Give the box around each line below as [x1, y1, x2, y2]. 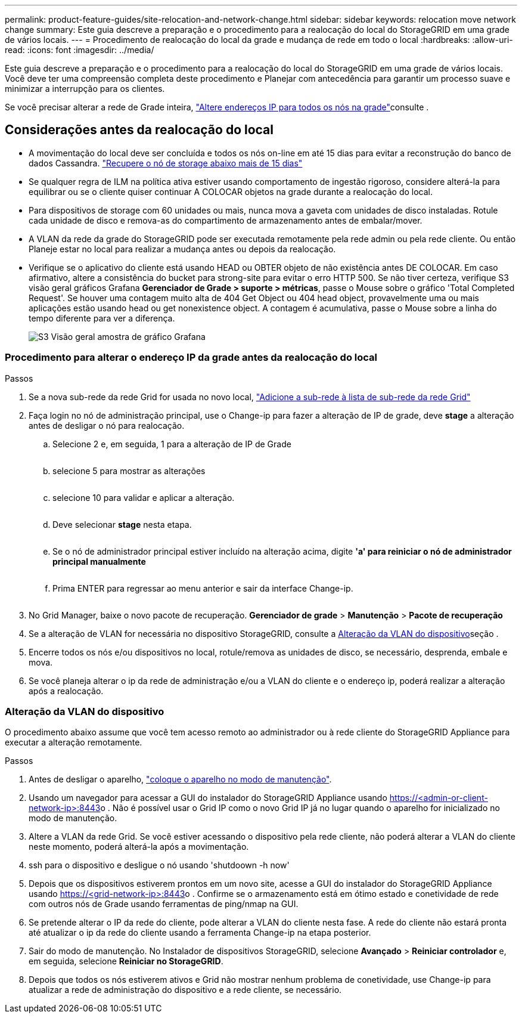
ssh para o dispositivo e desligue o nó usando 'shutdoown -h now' [29, 860, 290, 871]
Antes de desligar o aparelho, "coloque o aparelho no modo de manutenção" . [29, 774, 332, 785]
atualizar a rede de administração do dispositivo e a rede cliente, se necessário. [29, 985, 342, 995]
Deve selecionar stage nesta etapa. [52, 519, 192, 530]
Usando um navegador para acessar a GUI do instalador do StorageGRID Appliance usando [29, 793, 387, 803]
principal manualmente [52, 556, 146, 567]
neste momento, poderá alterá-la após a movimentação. [29, 841, 249, 852]
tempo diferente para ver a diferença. [29, 312, 175, 323]
